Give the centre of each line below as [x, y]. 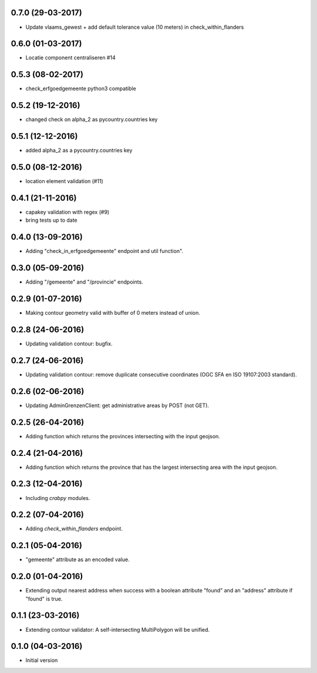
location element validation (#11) [65, 181]
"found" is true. [44, 599]
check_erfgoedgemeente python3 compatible [81, 89]
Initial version [42, 660]
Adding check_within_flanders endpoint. [74, 529]
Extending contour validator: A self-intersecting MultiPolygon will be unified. [118, 629]
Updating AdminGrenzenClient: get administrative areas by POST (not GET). [117, 405]
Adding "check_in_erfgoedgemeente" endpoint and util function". [104, 251]
